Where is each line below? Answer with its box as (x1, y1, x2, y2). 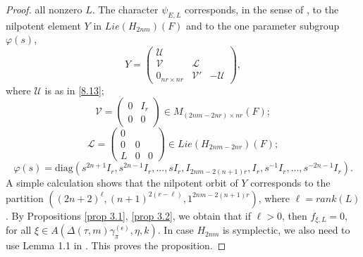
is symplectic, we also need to (222, 222, 350, 237)
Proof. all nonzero (6, 2, 82, 16)
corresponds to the (250, 175, 331, 190)
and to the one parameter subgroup (186, 18, 340, 32)
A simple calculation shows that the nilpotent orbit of (6, 175, 238, 190)
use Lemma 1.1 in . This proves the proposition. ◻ (6, 238, 226, 253)
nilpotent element (6, 18, 81, 32)
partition (6, 190, 44, 205)
